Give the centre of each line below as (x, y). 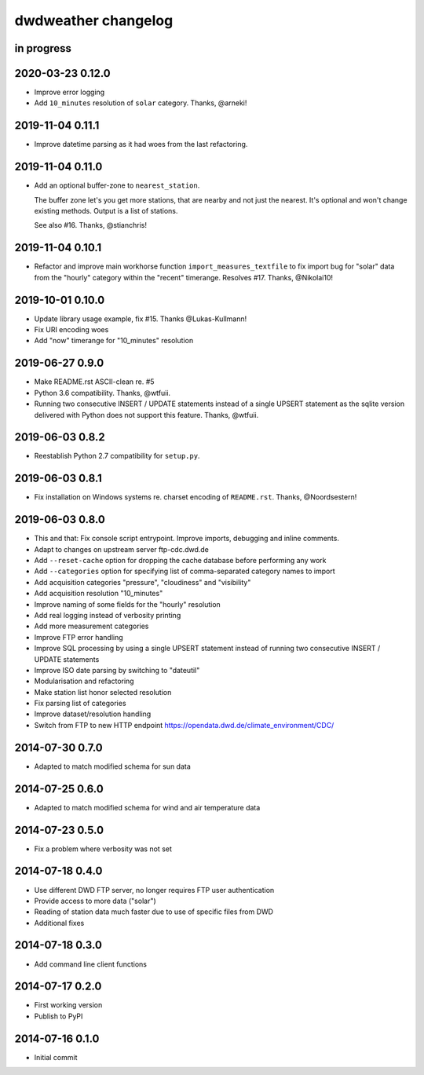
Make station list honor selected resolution (103, 692)
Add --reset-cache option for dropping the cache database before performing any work (180, 561)
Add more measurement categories (91, 626)
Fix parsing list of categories (80, 704)
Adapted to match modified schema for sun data (113, 766)
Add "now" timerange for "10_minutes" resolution (114, 341)
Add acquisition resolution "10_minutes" (99, 594)
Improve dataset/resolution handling (93, 714)
